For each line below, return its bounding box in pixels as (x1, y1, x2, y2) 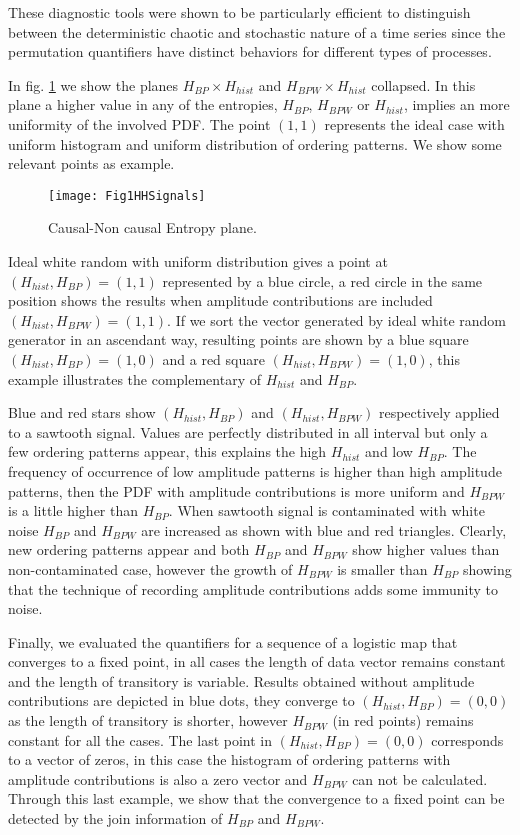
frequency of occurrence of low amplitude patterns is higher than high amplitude (8, 460, 502, 481)
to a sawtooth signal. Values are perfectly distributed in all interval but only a (8, 421, 488, 442)
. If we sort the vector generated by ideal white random (167, 309, 507, 330)
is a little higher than (8, 500, 139, 521)
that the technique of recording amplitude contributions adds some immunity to (8, 578, 498, 599)
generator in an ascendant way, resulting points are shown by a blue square (8, 329, 469, 350)
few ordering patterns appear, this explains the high (8, 441, 327, 462)
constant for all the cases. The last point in (8, 729, 272, 750)
